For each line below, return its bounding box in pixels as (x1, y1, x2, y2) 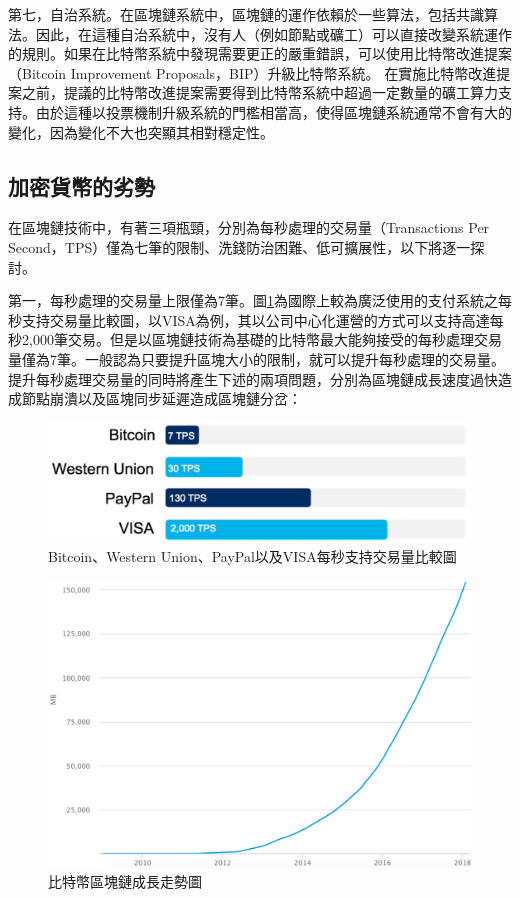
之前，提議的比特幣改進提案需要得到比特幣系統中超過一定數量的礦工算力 (21, 82, 498, 103)
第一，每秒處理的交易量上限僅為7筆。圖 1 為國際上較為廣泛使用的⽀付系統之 (8, 290, 498, 311)
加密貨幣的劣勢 (8, 170, 155, 201)
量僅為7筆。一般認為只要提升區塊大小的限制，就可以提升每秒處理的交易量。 (8, 348, 505, 369)
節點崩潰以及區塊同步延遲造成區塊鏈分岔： (21, 388, 302, 409)
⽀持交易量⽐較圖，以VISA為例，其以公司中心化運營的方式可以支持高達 (21, 309, 490, 330)
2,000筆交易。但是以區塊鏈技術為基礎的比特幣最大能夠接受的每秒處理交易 (21, 329, 502, 350)
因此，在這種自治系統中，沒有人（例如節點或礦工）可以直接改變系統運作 (35, 23, 512, 44)
